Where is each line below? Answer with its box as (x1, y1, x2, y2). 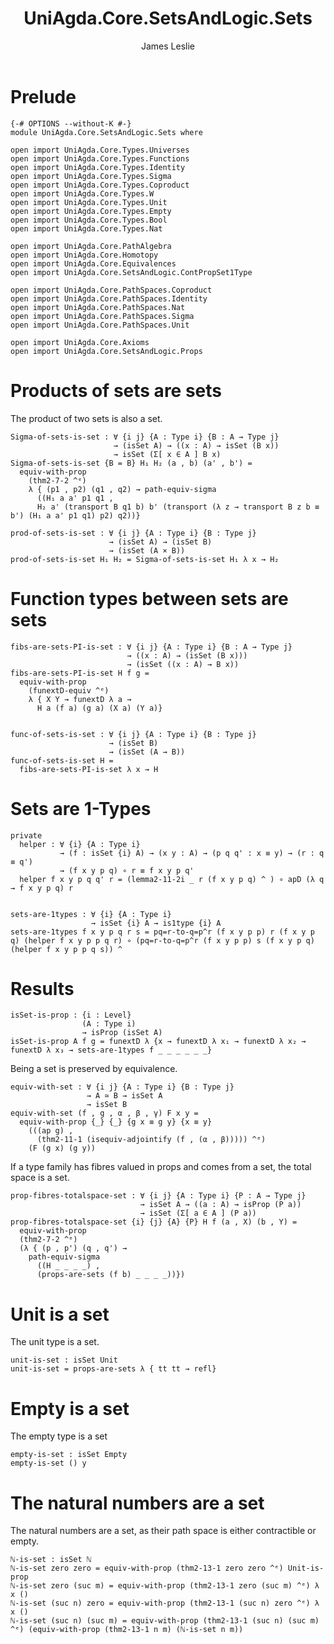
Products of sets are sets (10, 379, 222, 402)
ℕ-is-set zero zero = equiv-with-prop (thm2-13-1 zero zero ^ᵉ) (10, 1563, 284, 1574)
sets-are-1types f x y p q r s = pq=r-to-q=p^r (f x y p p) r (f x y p (10, 927, 315, 937)
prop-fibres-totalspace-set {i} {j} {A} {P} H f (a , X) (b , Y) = (10, 1217, 298, 1227)
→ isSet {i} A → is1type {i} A (90, 918, 222, 928)
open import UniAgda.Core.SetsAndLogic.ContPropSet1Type (10, 267, 253, 277)
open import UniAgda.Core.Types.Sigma (10, 171, 172, 181)
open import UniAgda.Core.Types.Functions (10, 153, 190, 164)
